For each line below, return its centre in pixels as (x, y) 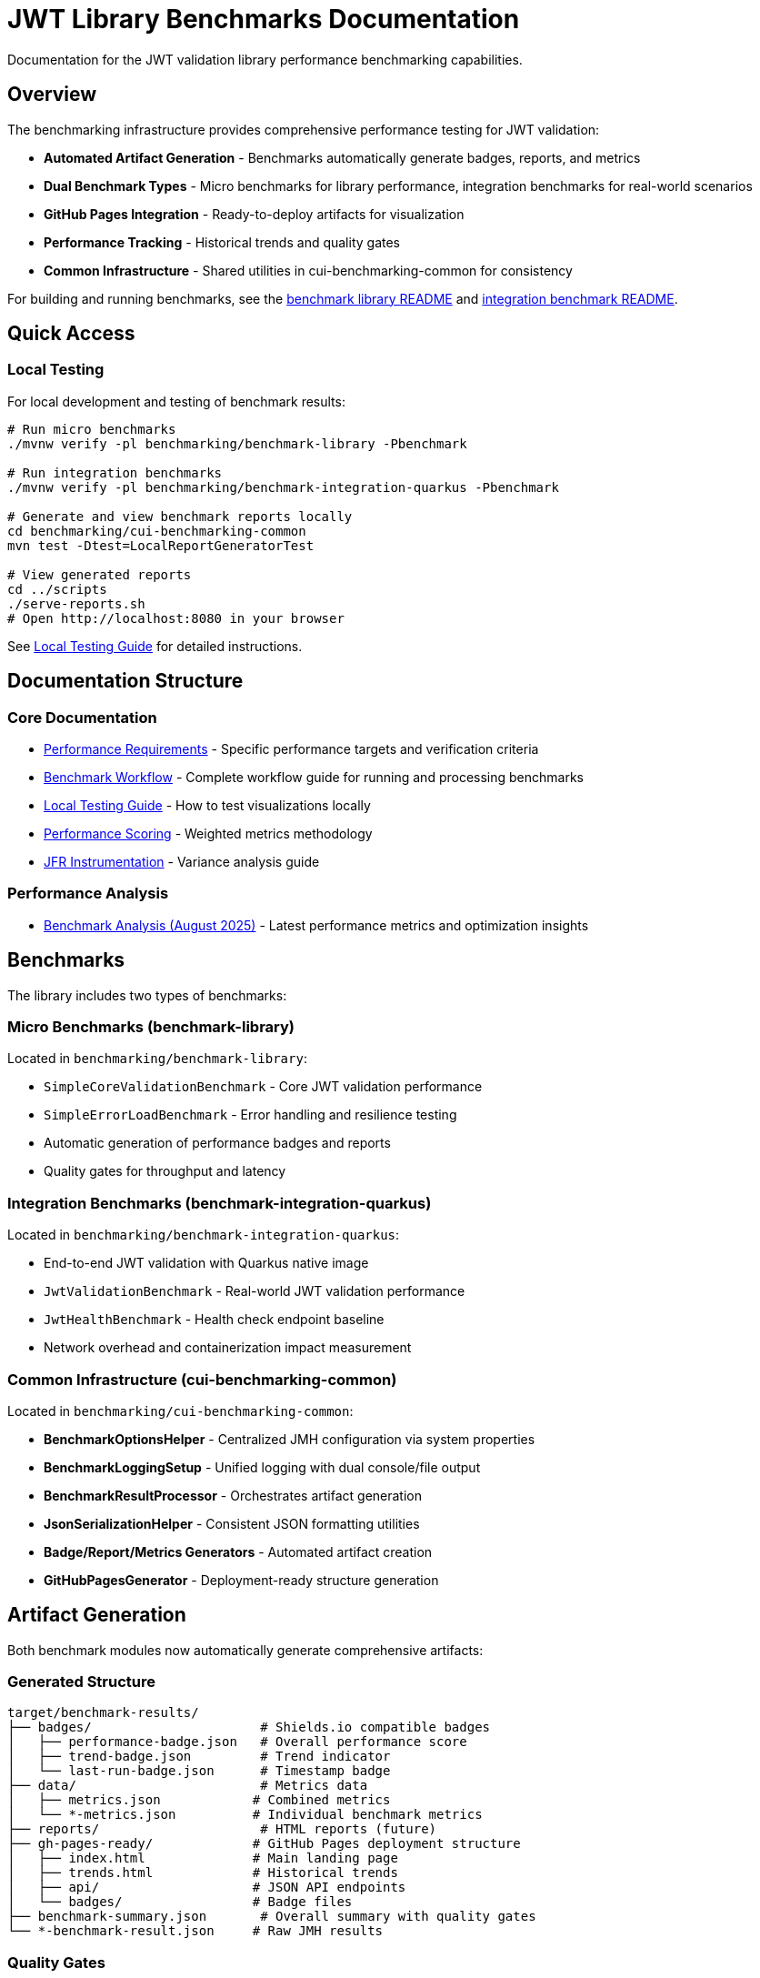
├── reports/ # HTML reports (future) (222, 1829)
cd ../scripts (57, 589)
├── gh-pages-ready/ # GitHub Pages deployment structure (264, 1844)
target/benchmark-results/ (103, 1713)
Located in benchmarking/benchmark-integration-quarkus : (204, 1235)
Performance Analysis (88, 894)
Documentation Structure (125, 681)
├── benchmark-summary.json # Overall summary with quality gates (272, 1917)
